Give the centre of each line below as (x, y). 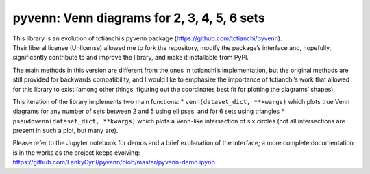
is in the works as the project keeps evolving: (76, 152)
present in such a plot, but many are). (65, 131)
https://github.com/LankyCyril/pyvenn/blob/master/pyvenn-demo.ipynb (114, 162)
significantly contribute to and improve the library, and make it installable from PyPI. (131, 58)
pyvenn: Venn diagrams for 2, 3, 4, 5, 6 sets (139, 18)
